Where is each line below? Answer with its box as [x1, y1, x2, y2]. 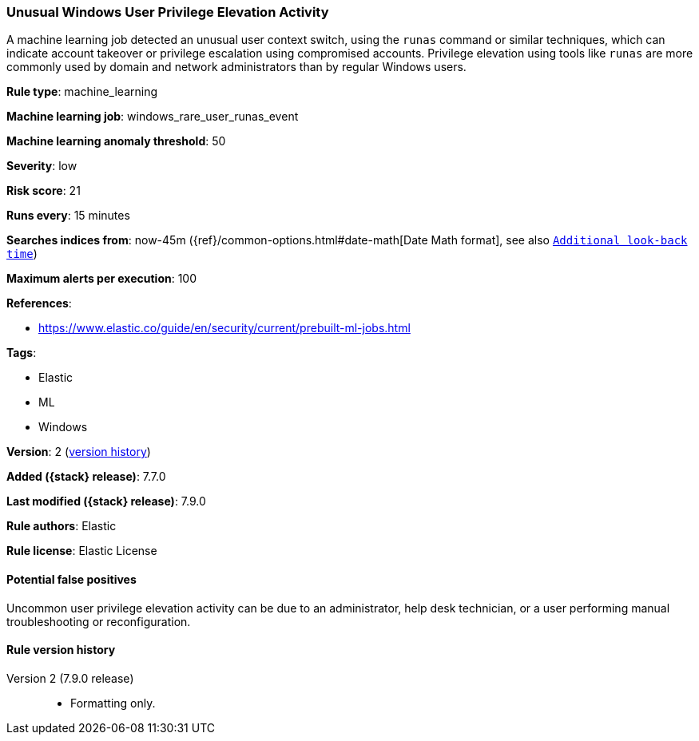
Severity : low [6, 159, 77, 173]
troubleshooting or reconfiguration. [6, 614, 191, 628]
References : [6, 296, 72, 311]
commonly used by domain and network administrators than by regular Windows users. [6, 60, 467, 74]
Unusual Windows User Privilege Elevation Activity [6, 4, 329, 20]
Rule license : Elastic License [6, 544, 157, 558]
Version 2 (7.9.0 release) [6, 671, 134, 685]
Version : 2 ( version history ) [6, 445, 151, 459]
